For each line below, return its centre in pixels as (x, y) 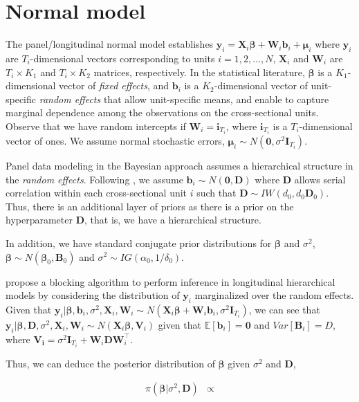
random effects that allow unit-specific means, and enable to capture (184, 99)
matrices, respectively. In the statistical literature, (199, 72)
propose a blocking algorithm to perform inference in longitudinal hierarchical (171, 281)
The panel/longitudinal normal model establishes (110, 44)
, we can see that (284, 309)
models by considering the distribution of (93, 295)
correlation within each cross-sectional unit (96, 193)
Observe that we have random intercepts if (96, 126)
